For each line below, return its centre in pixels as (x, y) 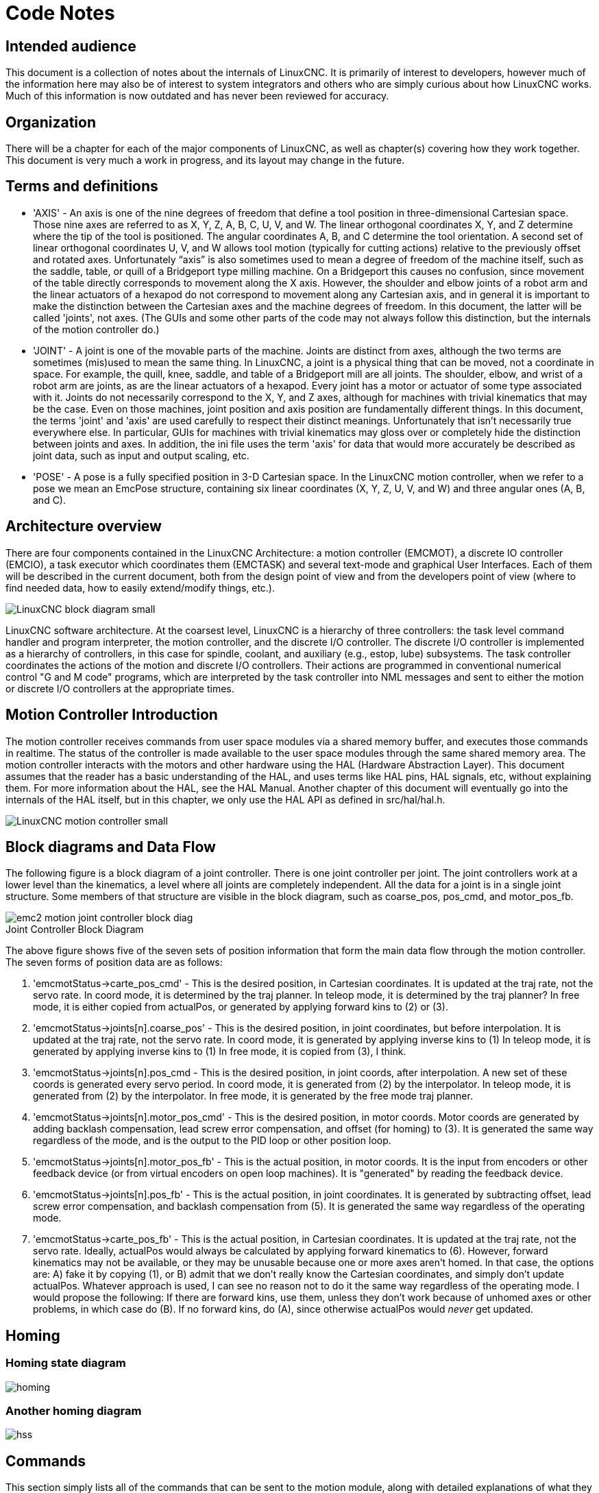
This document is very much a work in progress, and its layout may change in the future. (205, 160)
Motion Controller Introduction (112, 715)
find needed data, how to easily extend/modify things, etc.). (140, 587)
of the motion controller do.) (96, 329)
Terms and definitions (82, 186)
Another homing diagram (74, 1410)
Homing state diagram (66, 1363)
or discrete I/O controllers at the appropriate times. (120, 688)
